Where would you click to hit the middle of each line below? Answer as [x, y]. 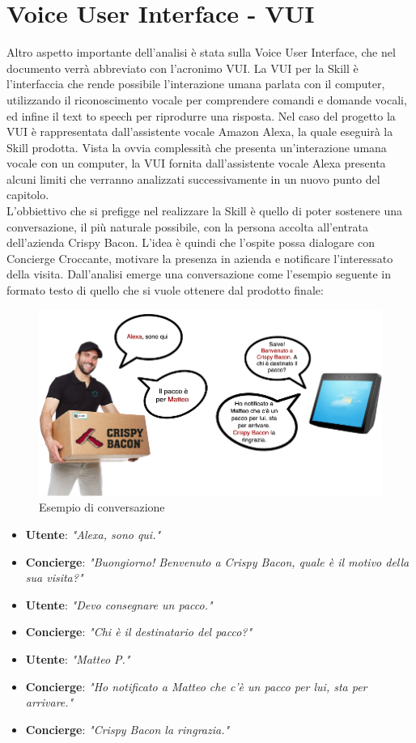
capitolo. [28, 195]
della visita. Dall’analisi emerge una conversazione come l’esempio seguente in [199, 274]
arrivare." [49, 702]
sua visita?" [54, 577]
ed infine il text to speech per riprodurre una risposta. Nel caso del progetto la [201, 115]
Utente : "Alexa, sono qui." [93, 534]
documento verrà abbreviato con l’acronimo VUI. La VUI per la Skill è [183, 68]
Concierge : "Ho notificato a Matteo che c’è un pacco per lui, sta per [196, 686]
